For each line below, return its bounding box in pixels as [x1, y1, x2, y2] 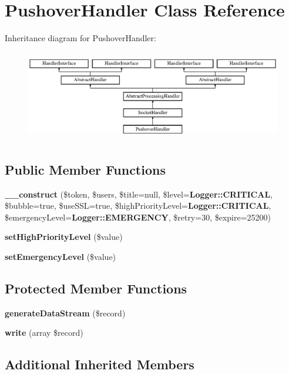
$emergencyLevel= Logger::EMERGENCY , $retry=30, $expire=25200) [5, 211, 271, 223]
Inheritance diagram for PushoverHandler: [5, 32, 156, 44]
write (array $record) [5, 326, 83, 339]
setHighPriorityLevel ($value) [5, 231, 123, 243]
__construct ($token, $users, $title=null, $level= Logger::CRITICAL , [5, 188, 273, 200]
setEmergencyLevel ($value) [5, 251, 116, 263]
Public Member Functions [5, 160, 166, 178]
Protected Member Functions [5, 279, 187, 298]
